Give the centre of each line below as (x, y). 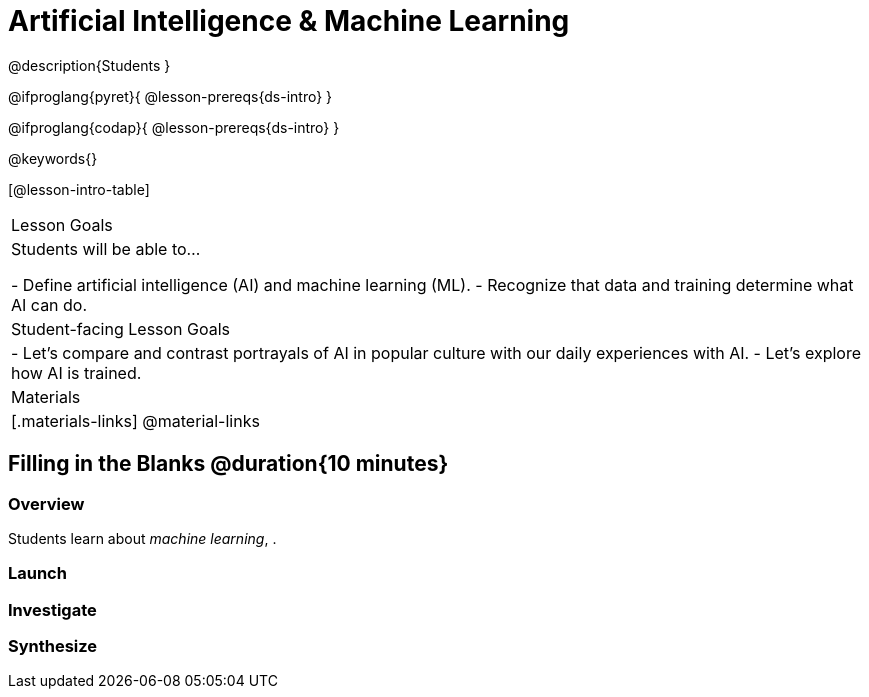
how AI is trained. (76, 372)
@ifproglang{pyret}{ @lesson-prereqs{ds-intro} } (170, 96)
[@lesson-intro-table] (79, 189)
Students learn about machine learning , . (142, 538)
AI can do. (49, 304)
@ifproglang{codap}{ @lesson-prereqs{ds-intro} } (174, 127)
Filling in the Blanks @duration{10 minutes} (228, 464)
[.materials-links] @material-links (135, 420)
